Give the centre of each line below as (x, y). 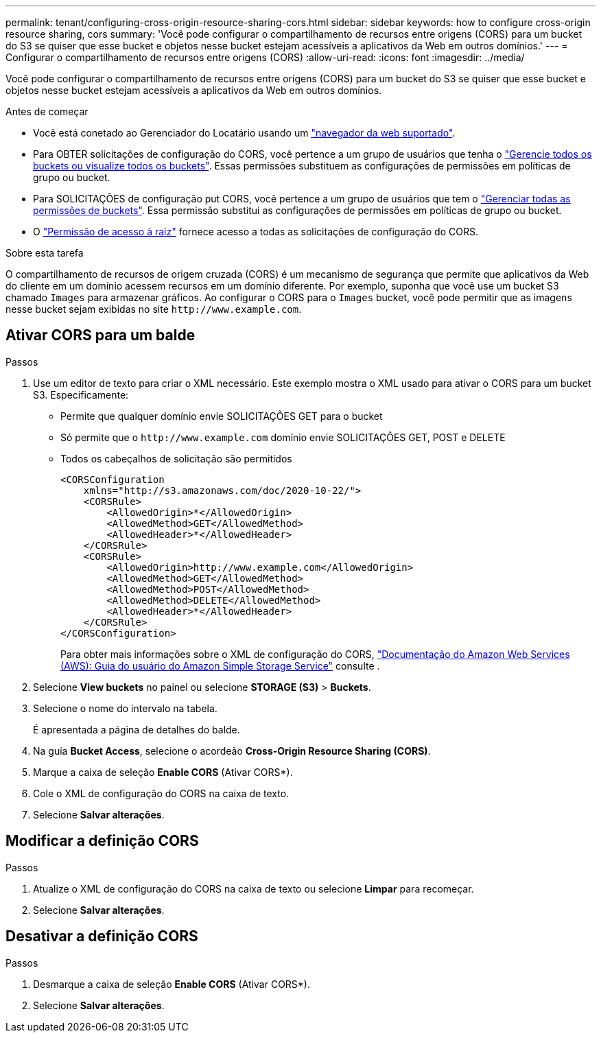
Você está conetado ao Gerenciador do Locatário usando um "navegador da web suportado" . (244, 133)
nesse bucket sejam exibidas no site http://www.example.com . (154, 309)
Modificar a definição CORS (102, 841)
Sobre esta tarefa (45, 253)
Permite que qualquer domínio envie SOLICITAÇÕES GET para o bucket (222, 416)
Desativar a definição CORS (102, 936)
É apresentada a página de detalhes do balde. (137, 729)
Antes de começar (47, 111)
